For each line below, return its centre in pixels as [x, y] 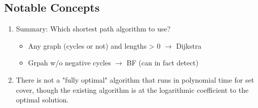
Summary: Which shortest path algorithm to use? [93, 29]
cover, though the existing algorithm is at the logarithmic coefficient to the [132, 89]
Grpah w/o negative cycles [69, 63]
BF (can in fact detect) [162, 63]
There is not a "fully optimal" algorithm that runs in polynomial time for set [135, 79]
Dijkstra [189, 45]
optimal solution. [42, 100]
